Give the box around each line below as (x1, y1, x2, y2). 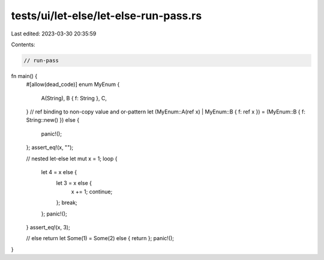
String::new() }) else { (26, 116, 80, 124)
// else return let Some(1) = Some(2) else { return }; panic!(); (26, 235, 174, 242)
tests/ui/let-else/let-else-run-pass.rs (11, 9, 202, 22)
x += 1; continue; (71, 188, 113, 195)
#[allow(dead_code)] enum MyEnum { (26, 81, 120, 88)
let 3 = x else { (56, 180, 92, 187)
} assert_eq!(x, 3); (26, 223, 70, 231)
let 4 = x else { (41, 169, 77, 176)
